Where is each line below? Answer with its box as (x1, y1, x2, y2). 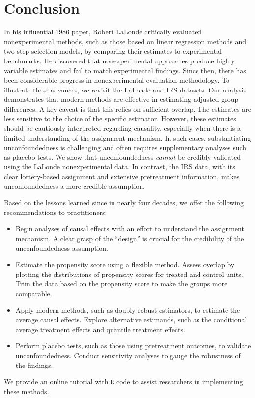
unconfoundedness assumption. (15, 243, 108, 253)
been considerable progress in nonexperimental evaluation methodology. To (4, 75, 229, 85)
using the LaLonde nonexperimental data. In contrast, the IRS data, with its (4, 161, 235, 172)
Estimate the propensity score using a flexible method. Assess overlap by (15, 259, 235, 270)
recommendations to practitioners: (4, 207, 107, 217)
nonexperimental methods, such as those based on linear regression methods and (4, 36, 247, 46)
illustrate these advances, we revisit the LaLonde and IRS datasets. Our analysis (4, 84, 247, 94)
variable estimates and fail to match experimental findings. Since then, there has (4, 65, 246, 75)
